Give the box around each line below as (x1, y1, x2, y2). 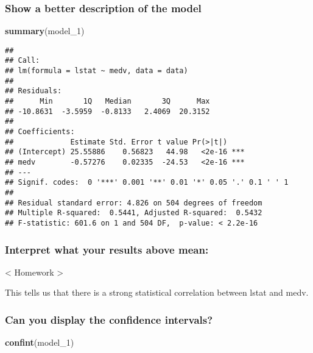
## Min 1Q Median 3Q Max (5, 97, 210, 106)
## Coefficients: (5, 127, 75, 137)
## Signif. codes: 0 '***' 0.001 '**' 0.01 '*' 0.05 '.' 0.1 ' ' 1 (5, 178, 289, 187)
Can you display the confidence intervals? (5, 312, 213, 327)
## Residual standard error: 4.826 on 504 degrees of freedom (5, 198, 262, 207)
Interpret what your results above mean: (5, 241, 209, 257)
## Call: (5, 56, 40, 65)
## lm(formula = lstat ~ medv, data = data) (5, 66, 188, 76)
